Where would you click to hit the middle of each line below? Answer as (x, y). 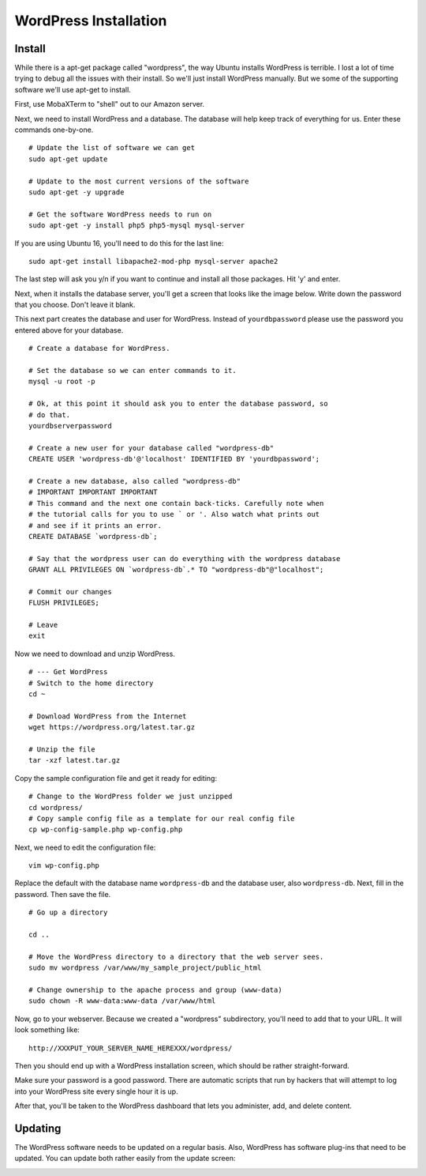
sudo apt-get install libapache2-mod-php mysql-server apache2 (153, 261)
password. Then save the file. (63, 894)
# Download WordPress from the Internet (108, 716)
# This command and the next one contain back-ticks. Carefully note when (176, 503)
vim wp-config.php (64, 866)
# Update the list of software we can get (112, 148)
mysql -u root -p (62, 382)
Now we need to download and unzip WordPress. (95, 654)
